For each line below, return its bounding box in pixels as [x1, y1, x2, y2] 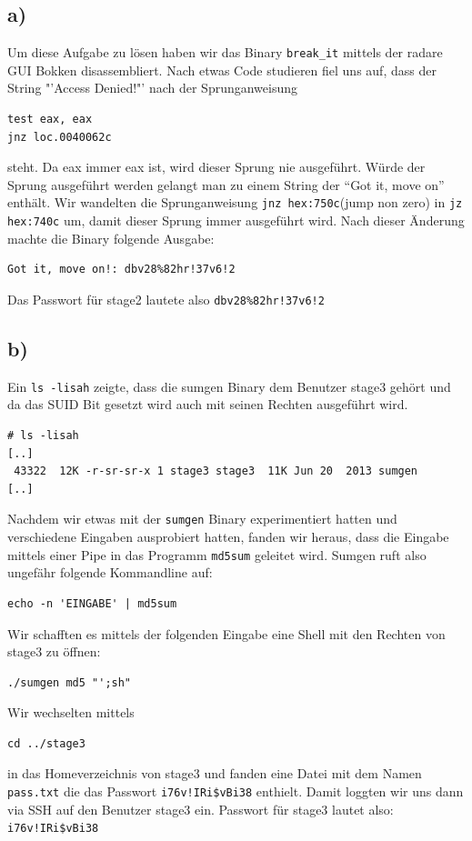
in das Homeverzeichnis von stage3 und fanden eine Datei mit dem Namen [7, 764, 422, 783]
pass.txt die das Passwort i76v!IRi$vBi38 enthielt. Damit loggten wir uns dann [7, 782, 464, 801]
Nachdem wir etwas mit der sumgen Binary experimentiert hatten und [7, 509, 397, 528]
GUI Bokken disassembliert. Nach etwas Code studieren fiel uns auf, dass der [7, 60, 437, 79]
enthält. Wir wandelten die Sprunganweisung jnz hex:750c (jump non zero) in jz [7, 193, 463, 212]
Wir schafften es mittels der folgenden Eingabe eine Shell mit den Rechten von [7, 624, 446, 643]
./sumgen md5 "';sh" [7, 676, 132, 689]
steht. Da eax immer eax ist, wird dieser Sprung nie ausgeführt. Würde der [7, 157, 426, 176]
